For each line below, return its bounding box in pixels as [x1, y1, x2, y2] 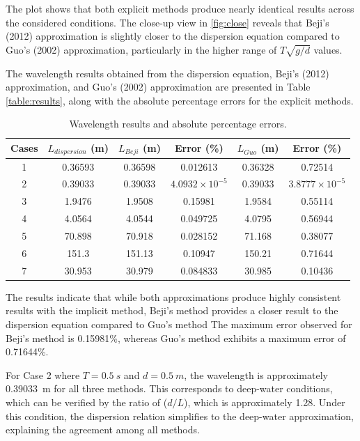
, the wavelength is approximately [184, 367, 328, 382]
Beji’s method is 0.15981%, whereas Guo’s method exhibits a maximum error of [6, 330, 346, 345]
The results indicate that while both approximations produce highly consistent [6, 289, 341, 304]
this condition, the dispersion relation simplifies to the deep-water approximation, [6, 408, 354, 423]
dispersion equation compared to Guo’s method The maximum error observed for [6, 316, 352, 331]
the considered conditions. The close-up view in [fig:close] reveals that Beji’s [6, 15, 329, 29]
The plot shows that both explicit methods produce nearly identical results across [6, 1, 354, 15]
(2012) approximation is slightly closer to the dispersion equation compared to [6, 29, 340, 43]
